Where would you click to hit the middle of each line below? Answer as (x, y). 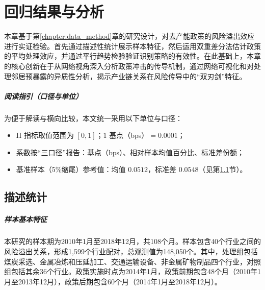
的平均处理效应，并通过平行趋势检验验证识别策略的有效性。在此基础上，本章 (132, 56)
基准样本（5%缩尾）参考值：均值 (71, 169)
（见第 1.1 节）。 (223, 169)
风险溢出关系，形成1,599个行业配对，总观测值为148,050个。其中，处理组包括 (131, 251)
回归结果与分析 (54, 11)
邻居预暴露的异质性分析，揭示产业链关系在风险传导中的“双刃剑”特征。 (129, 76)
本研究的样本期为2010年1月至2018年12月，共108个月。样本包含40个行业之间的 (132, 241)
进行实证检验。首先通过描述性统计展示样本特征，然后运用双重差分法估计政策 (132, 46)
